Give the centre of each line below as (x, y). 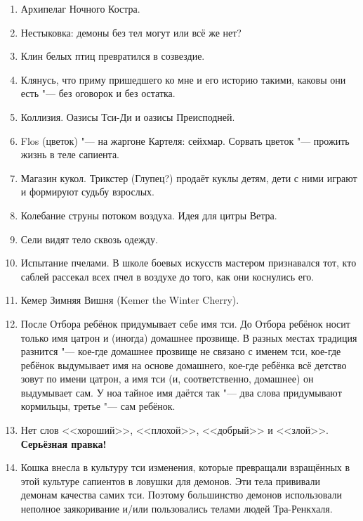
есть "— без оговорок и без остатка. (98, 93)
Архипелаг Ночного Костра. (80, 8)
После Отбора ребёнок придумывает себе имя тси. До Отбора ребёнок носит (185, 323)
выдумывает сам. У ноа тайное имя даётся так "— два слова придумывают (181, 392)
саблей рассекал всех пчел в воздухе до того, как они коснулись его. (167, 276)
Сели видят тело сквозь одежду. (89, 239)
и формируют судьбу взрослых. (87, 192)
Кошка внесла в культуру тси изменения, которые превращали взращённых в (185, 467)
